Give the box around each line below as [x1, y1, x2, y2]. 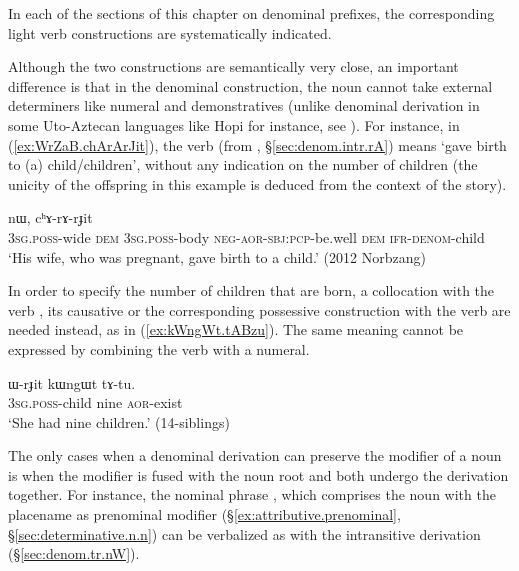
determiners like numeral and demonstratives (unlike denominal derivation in [8, 95, 480, 116]
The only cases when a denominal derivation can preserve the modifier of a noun [8, 445, 502, 466]
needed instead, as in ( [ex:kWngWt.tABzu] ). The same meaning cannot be [8, 319, 464, 340]
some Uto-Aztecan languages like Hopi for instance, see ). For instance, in [8, 114, 460, 135]
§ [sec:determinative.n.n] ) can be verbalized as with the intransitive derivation [8, 523, 481, 544]
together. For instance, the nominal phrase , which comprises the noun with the [8, 484, 496, 505]
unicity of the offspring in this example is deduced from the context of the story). [8, 173, 507, 194]
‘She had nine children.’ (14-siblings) [8, 411, 230, 432]
